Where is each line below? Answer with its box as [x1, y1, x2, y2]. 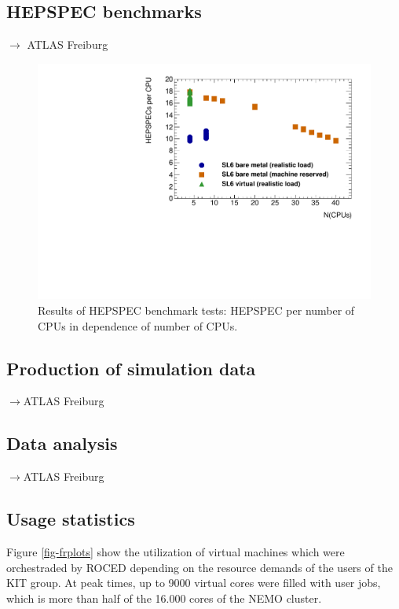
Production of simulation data [6, 356, 256, 380]
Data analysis [6, 431, 118, 456]
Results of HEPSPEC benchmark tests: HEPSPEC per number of [38, 302, 355, 319]
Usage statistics [6, 507, 135, 531]
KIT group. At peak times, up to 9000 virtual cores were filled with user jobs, [6, 574, 381, 591]
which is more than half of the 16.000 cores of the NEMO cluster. [6, 589, 322, 606]
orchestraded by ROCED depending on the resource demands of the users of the [6, 559, 393, 575]
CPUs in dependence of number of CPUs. [38, 317, 238, 334]
